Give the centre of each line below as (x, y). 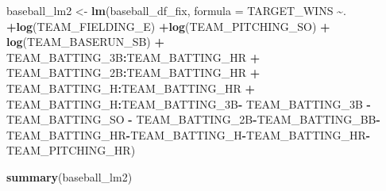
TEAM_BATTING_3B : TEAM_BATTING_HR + (133, 57)
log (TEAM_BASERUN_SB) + (85, 42)
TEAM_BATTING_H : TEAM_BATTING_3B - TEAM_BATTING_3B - (189, 103)
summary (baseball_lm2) (69, 176)
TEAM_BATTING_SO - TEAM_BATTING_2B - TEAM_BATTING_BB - (193, 119)
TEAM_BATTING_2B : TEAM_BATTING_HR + (133, 73)
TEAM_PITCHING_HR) (71, 150)
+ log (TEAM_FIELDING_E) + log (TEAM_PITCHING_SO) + (168, 26)
